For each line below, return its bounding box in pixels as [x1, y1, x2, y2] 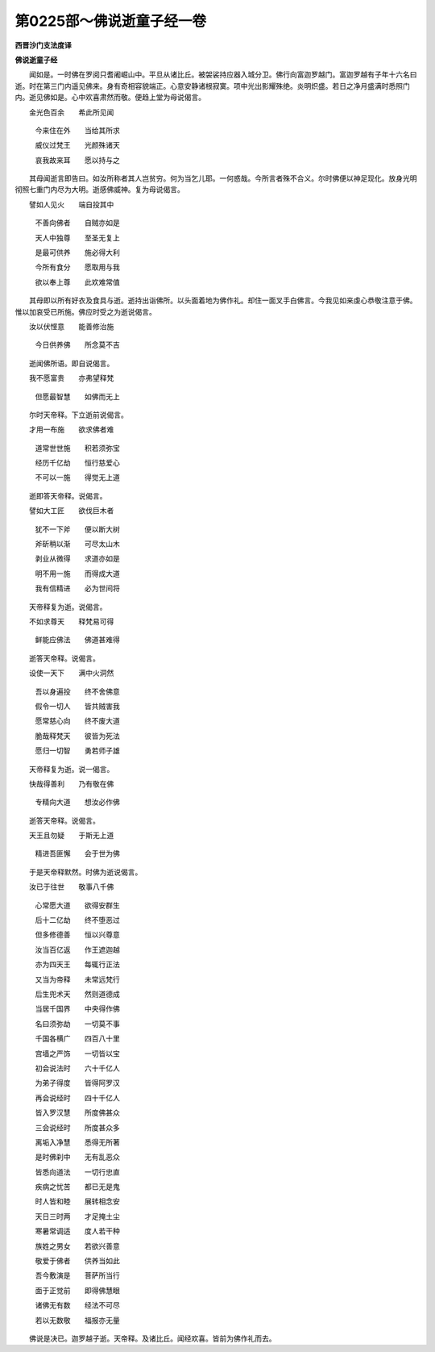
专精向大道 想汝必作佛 [35, 797, 120, 807]
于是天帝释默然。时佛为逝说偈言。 [28, 867, 143, 877]
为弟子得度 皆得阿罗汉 [35, 1078, 120, 1088]
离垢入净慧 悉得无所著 [35, 1137, 120, 1147]
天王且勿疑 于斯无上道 [28, 831, 114, 841]
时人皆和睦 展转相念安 [35, 1196, 120, 1206]
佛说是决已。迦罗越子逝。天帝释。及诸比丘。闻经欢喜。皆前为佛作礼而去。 [28, 1333, 276, 1343]
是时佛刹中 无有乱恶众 [35, 1152, 120, 1162]
